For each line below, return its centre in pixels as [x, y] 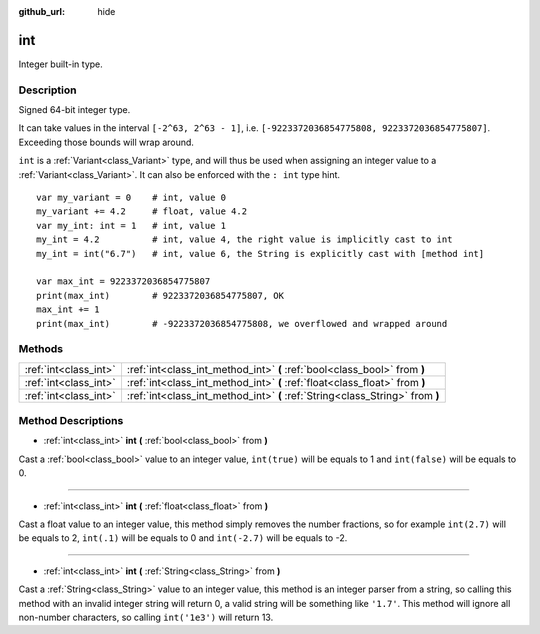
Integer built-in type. [61, 64]
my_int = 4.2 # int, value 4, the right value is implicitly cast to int [244, 239]
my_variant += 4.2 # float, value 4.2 [142, 211]
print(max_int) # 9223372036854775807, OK [160, 295]
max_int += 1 [68, 309]
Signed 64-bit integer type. [74, 110]
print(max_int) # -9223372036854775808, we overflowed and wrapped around [242, 323]
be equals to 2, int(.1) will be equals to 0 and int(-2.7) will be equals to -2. [183, 538]
